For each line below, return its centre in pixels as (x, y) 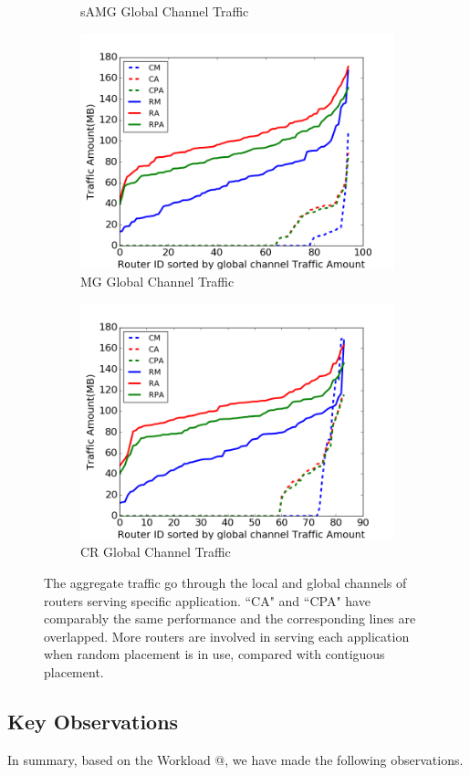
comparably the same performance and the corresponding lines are (230, 618)
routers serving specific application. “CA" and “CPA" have (207, 600)
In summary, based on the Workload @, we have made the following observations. (235, 759)
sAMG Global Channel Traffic (165, 11)
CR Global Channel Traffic (156, 552)
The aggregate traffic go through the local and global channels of (225, 582)
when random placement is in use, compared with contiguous (214, 654)
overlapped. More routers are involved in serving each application (227, 636)
